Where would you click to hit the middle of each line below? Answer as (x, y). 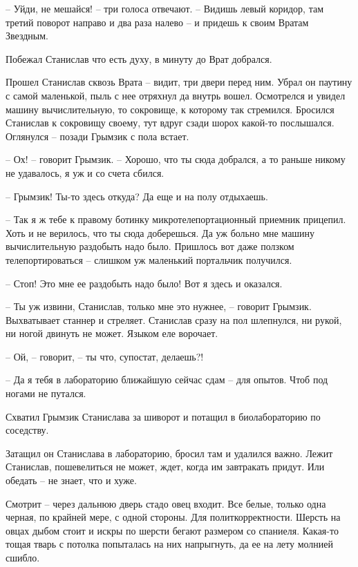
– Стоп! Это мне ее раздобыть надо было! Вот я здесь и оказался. (144, 283)
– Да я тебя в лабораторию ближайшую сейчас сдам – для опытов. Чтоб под (167, 379)
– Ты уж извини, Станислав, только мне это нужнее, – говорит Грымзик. (159, 306)
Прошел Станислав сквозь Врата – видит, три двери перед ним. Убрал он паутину (179, 82)
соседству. (27, 430)
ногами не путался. (46, 393)
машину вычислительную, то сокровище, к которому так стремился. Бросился (170, 109)
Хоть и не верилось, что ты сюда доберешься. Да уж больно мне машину (160, 232)
